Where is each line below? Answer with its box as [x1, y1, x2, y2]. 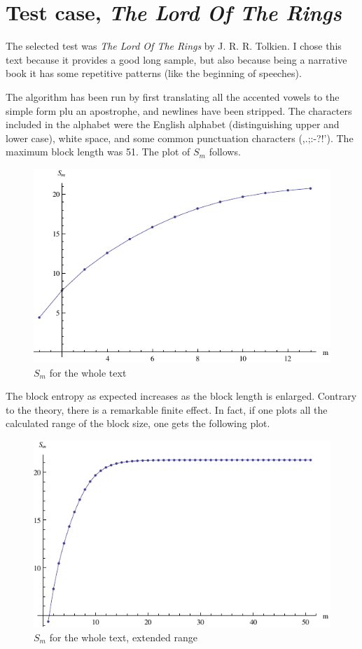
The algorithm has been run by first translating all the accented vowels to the [6, 89, 340, 104]
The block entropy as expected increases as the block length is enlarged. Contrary [6, 389, 357, 403]
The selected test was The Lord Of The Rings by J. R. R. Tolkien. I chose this [6, 39, 342, 53]
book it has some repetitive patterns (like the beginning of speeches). [6, 66, 302, 81]
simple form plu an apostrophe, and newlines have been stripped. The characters [6, 103, 352, 118]
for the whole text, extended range [49, 629, 197, 644]
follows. [209, 144, 241, 159]
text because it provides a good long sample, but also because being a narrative [6, 52, 347, 67]
